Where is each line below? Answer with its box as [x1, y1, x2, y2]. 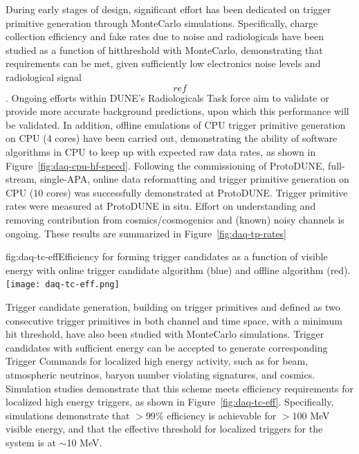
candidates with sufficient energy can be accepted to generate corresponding [6, 340, 328, 354]
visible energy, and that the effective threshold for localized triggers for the [6, 421, 323, 436]
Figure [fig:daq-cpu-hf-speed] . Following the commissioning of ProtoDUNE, [6, 158, 325, 172]
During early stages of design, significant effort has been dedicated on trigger [6, 2, 331, 16]
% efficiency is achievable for [155, 408, 277, 422]
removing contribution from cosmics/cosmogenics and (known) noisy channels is [6, 212, 344, 226]
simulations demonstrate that [6, 408, 130, 422]
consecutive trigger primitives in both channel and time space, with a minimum [6, 313, 342, 327]
